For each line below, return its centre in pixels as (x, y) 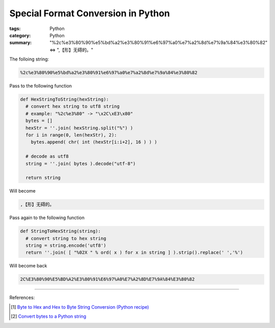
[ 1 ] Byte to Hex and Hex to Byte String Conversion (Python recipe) (80, 307)
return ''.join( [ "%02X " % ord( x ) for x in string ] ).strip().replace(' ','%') (134, 253)
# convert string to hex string (66, 238)
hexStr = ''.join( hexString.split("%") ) (79, 128)
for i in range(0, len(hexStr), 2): (71, 135)
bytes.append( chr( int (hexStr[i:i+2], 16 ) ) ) (94, 142)
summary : (21, 43)
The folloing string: (29, 59)
